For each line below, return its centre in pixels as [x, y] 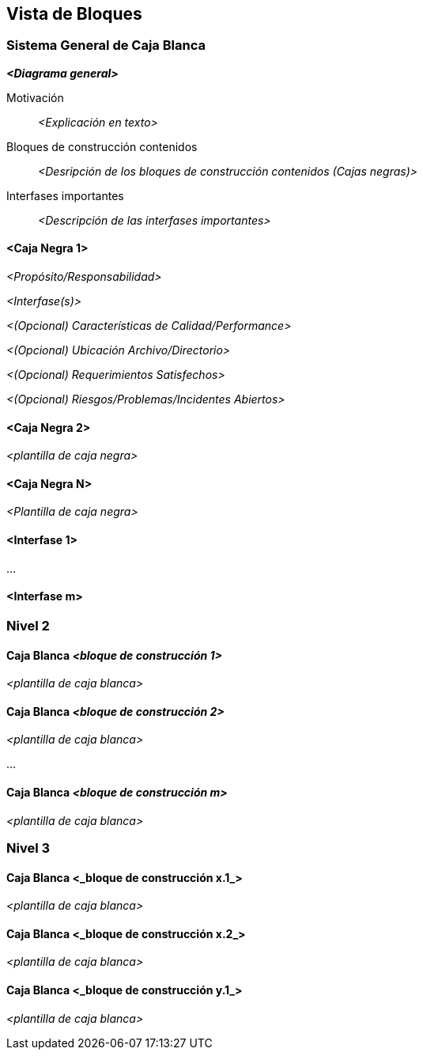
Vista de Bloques [74, 14]
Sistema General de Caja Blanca [106, 45]
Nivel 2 [28, 625]
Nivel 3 [28, 848]
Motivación [35, 97]
